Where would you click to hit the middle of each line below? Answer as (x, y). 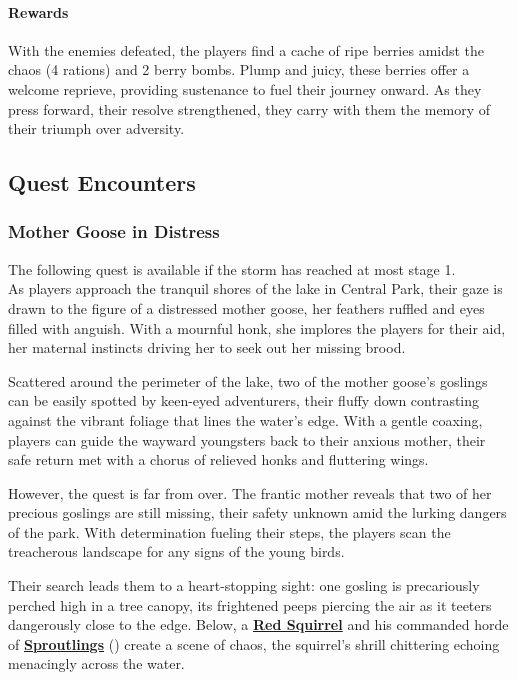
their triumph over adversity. (96, 128)
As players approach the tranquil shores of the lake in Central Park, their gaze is (255, 288)
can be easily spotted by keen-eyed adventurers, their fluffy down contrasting (244, 400)
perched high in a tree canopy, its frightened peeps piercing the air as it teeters (250, 604)
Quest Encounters (102, 182)
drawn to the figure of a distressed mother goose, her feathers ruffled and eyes (246, 307)
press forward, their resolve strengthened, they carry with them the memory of (249, 108)
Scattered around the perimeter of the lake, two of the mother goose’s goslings (248, 380)
